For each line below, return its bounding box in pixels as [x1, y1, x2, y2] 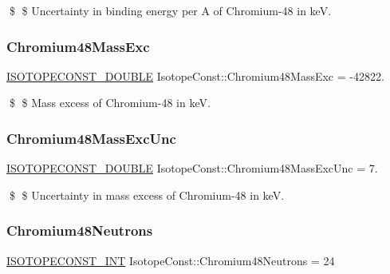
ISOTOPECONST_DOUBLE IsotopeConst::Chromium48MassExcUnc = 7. [6, 160, 378, 177]
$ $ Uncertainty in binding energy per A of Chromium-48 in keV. [9, 2, 332, 18]
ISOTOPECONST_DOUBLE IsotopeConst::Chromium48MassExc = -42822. [6, 67, 384, 84]
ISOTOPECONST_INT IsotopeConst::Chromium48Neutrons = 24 [6, 252, 335, 268]
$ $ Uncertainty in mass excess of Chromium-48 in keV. [9, 186, 285, 203]
